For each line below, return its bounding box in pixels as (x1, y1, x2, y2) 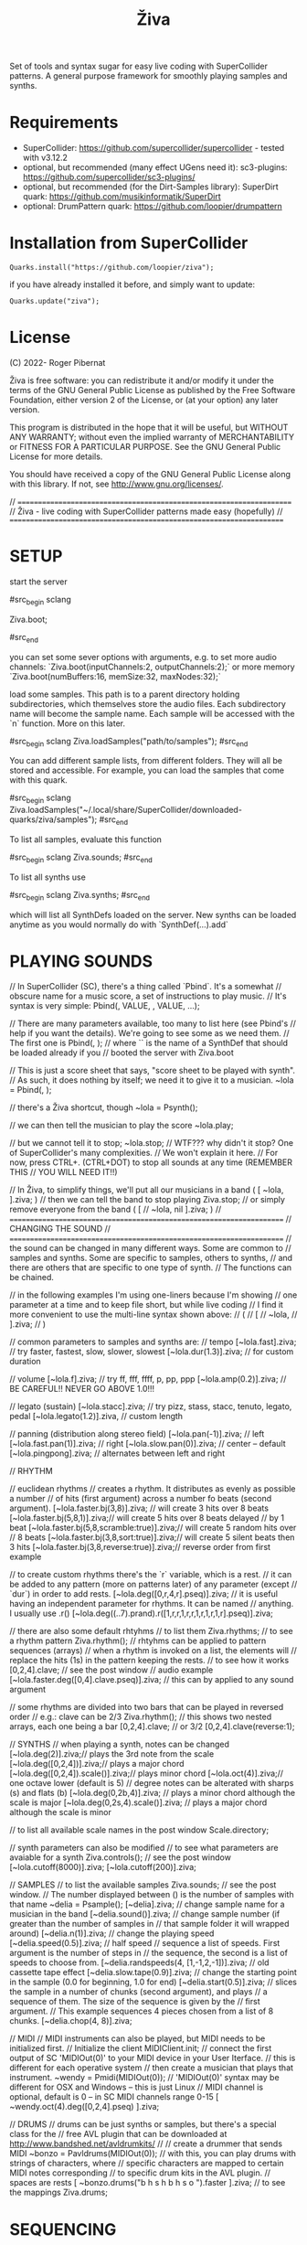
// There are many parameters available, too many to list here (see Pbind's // (9, 1018, 297, 1029)
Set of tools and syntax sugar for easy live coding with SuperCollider (9, 60, 268, 72)
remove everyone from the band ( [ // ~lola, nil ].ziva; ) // (9, 1203, 222, 1215)
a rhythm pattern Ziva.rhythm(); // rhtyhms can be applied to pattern (9, 1635, 267, 1646)
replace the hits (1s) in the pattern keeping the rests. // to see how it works (9, 1655, 290, 1666)
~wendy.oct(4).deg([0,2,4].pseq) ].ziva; (9, 2101, 160, 2112)
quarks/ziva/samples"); (9, 814, 98, 825)
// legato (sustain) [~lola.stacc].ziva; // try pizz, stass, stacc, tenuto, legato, (9, 1401, 292, 1412)
